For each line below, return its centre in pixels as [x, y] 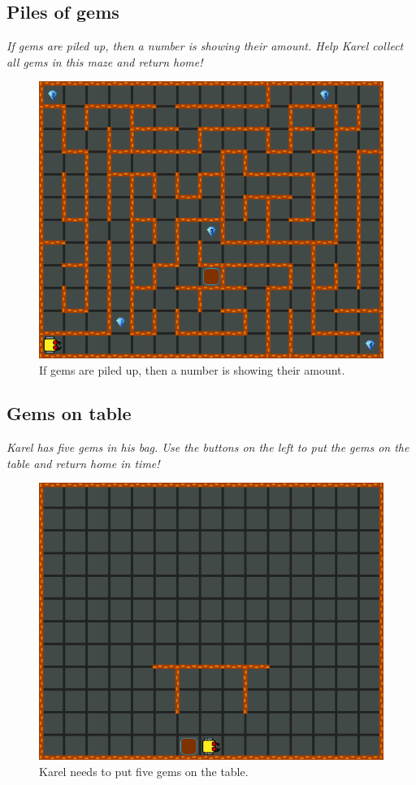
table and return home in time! [83, 463]
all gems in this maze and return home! [105, 61]
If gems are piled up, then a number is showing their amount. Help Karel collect [205, 46]
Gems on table [69, 413]
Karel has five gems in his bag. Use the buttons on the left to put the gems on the [208, 447]
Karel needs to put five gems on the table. [144, 771]
